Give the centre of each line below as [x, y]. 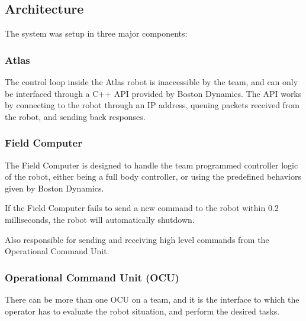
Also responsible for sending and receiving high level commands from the [137, 239]
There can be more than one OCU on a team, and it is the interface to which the [152, 299]
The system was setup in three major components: [96, 33]
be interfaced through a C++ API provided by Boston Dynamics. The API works [153, 93]
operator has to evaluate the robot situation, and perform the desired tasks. [142, 311]
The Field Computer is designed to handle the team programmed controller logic [152, 165]
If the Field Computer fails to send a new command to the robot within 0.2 [142, 208]
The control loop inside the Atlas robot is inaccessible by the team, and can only [152, 82]
